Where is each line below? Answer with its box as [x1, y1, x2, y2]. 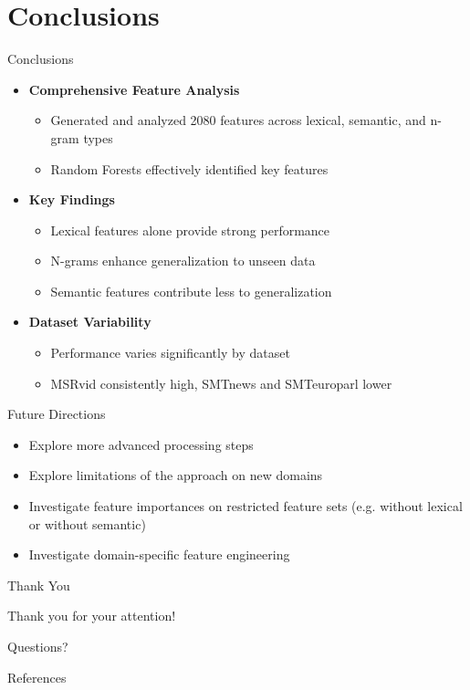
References [7, 667, 67, 686]
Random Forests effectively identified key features [50, 159, 329, 178]
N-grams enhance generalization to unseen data [50, 251, 316, 270]
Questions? [7, 637, 68, 655]
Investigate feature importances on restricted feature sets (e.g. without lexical [28, 497, 463, 516]
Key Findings [28, 190, 115, 209]
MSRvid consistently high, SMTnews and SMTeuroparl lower [50, 373, 392, 392]
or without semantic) [28, 514, 146, 533]
